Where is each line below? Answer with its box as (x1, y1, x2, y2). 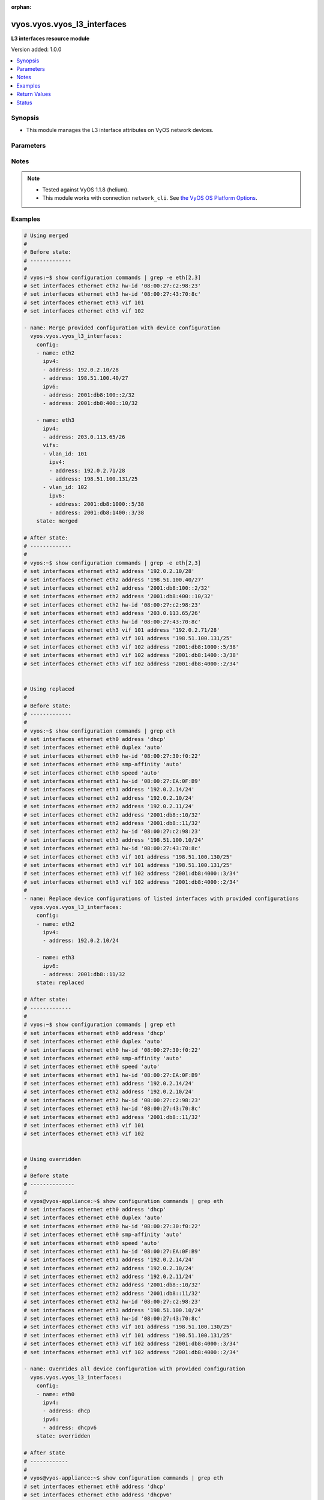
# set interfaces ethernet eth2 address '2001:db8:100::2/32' (23, 585, 211, 592)
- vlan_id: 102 (43, 484, 88, 491)
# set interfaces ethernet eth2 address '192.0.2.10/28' (23, 568, 195, 575)
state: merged (36, 517, 78, 524)
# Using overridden (23, 1156, 81, 1162)
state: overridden (36, 1433, 91, 1439)
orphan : (11, 4, 32, 10)
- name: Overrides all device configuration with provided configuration (23, 1366, 245, 1372)
